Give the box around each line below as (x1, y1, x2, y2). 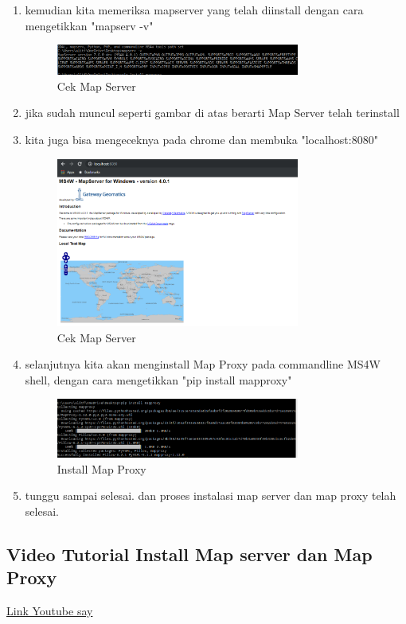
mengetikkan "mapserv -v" (25, 17, 154, 33)
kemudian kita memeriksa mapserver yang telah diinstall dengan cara (25, 2, 364, 18)
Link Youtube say (6, 603, 93, 619)
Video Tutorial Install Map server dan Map (6, 542, 373, 566)
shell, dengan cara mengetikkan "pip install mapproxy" (25, 371, 292, 388)
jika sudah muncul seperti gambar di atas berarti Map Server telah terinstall (25, 104, 400, 121)
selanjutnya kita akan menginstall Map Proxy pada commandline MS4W (25, 356, 381, 372)
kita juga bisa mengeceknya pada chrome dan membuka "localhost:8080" (25, 131, 378, 147)
